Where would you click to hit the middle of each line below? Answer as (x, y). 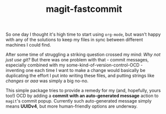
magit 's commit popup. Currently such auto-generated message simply (79, 101)
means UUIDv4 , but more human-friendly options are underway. (72, 106)
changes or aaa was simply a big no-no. (47, 81)
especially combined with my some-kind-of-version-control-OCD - (74, 65)
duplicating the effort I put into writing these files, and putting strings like (80, 76)
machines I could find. (28, 45)
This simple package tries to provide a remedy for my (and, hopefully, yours (83, 91)
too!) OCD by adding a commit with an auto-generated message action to (82, 96)
